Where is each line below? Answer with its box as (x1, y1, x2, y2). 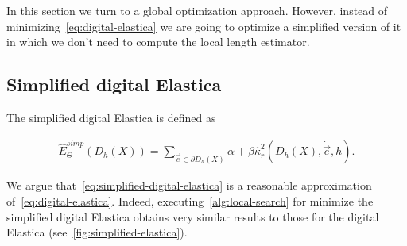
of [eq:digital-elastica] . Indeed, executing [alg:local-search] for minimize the (6, 192, 374, 209)
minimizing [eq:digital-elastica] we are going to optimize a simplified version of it (6, 17, 401, 34)
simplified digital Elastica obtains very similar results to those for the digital (6, 208, 379, 225)
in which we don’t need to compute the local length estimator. (6, 33, 310, 50)
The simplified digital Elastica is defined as (6, 109, 216, 125)
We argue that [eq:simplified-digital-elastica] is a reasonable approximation (6, 177, 372, 194)
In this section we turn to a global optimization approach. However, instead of (6, 2, 388, 18)
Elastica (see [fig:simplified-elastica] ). (6, 224, 188, 240)
